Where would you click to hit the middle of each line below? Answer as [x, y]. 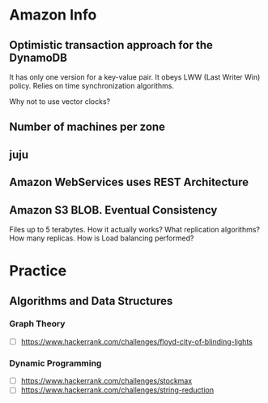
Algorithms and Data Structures [91, 301]
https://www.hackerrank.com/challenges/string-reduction [117, 390]
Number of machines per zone [87, 127]
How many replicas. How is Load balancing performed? [102, 238]
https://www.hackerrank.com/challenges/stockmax [106, 381]
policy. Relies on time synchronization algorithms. [92, 86]
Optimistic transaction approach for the [111, 45]
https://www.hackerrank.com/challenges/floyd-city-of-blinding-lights [137, 341]
